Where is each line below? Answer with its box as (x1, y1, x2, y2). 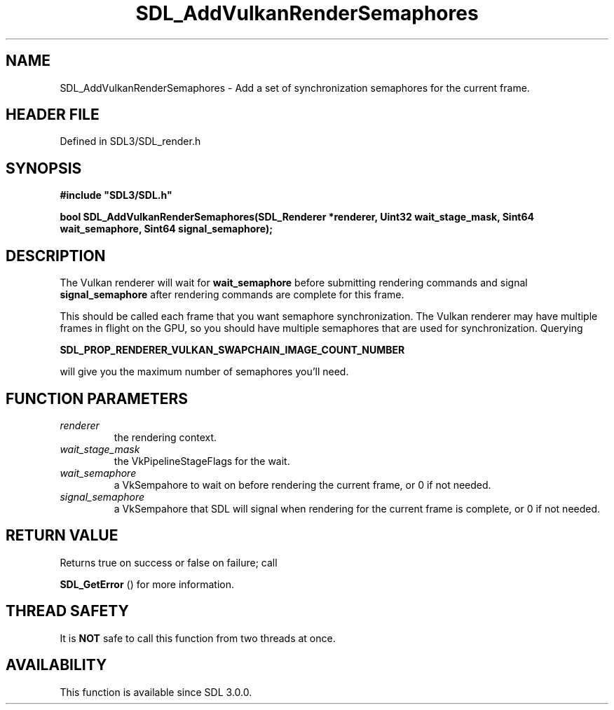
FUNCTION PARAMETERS (6, 389, 188, 408)
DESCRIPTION (6, 246, 106, 265)
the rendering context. (114, 431, 217, 443)
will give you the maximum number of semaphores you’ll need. (60, 366, 349, 378)
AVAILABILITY (6, 656, 107, 674)
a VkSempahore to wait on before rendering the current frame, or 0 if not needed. (114, 478, 491, 491)
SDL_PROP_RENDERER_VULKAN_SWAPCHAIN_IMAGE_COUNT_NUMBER (60, 344, 405, 356)
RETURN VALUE (6, 527, 118, 545)
